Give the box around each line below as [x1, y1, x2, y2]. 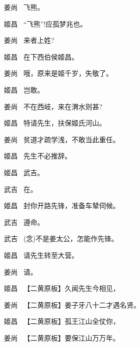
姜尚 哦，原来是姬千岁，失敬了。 [4, 68, 113, 78]
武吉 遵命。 [4, 217, 44, 227]
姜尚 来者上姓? [4, 35, 55, 45]
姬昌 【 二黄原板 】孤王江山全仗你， [4, 316, 120, 326]
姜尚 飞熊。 [4, 2, 44, 12]
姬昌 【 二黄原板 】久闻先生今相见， [4, 283, 120, 293]
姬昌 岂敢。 [4, 84, 44, 94]
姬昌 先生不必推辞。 [4, 151, 72, 161]
